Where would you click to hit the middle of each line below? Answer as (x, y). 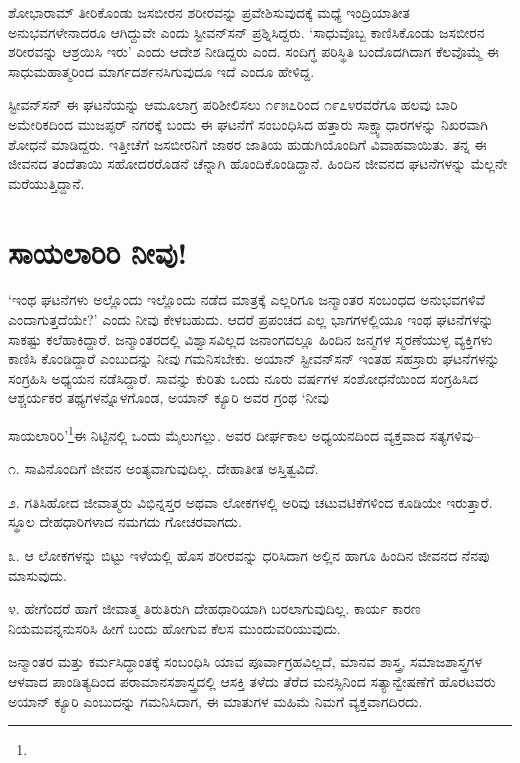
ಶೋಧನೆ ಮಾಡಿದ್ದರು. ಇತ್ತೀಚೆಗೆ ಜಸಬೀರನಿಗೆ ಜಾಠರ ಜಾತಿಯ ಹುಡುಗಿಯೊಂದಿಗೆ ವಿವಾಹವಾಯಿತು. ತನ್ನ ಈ (247, 143)
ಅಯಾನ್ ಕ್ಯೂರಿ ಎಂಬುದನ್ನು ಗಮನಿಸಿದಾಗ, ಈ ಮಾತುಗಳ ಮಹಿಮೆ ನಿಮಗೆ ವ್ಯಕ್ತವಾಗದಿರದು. (215, 700)
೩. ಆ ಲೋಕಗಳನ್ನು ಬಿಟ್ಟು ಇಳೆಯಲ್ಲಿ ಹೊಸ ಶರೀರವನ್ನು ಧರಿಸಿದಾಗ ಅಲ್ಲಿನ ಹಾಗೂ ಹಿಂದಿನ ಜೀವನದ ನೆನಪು (249, 555)
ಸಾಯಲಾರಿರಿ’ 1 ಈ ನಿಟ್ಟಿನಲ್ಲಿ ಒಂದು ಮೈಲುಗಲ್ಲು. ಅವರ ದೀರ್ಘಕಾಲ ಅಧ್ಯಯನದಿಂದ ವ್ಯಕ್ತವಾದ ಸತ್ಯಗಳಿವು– (244, 433)
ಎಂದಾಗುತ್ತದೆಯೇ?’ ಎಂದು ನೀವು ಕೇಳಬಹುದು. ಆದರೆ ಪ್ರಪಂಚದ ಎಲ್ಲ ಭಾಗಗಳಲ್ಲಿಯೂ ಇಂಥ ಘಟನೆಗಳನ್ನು (251, 319)
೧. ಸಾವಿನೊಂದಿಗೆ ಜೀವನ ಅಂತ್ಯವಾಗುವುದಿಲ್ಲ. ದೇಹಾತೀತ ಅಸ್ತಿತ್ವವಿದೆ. (163, 468)
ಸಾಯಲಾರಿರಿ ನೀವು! (98, 251)
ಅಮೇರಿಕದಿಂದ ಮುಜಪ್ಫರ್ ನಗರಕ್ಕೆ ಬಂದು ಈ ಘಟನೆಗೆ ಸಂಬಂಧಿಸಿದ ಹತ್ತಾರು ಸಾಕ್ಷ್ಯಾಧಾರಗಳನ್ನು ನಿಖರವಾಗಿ (248, 123)
